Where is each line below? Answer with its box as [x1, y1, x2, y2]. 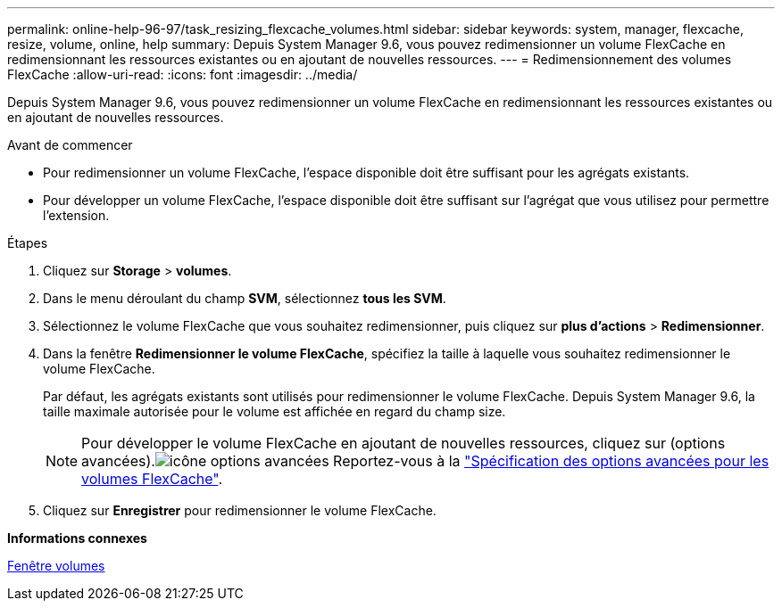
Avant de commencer [7, 137, 133, 152]
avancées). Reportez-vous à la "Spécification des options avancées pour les [81, 452, 770, 470]
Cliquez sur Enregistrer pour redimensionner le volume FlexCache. [43, 503, 437, 518]
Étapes [7, 235, 48, 251]
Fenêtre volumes [7, 558, 105, 573]
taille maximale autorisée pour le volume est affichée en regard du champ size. [43, 404, 506, 419]
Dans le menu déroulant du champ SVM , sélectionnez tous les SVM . [43, 291, 446, 306]
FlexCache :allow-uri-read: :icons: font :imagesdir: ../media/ [7, 67, 358, 82]
